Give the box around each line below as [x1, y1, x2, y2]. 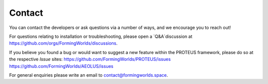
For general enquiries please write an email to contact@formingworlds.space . [9, 72, 168, 78]
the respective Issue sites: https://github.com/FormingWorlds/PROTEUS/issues [9, 56, 171, 62]
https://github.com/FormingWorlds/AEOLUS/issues [9, 63, 114, 69]
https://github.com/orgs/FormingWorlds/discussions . [9, 40, 118, 46]
